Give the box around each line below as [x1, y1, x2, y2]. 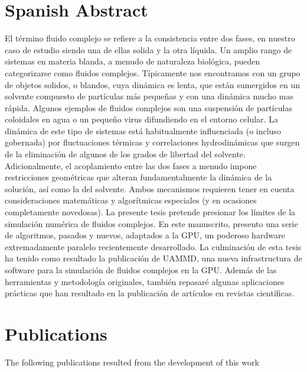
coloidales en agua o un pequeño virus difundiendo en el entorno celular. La [5, 113, 278, 125]
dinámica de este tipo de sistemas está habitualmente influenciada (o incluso [5, 124, 281, 137]
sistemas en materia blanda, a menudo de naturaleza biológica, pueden [5, 55, 260, 67]
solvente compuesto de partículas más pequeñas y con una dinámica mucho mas [5, 90, 293, 102]
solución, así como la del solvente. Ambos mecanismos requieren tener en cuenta [5, 182, 295, 195]
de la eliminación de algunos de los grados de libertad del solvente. [5, 148, 246, 160]
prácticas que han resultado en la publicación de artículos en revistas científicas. [5, 287, 295, 299]
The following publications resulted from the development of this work [5, 355, 259, 368]
